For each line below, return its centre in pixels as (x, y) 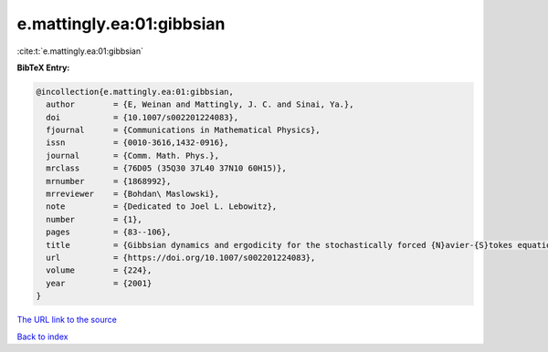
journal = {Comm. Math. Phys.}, (132, 155)
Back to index (42, 336)
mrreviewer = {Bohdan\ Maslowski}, (132, 194)
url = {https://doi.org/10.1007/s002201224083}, (181, 258)
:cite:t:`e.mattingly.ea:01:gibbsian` (80, 51)
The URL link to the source (67, 320)
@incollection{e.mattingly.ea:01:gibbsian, (135, 92)
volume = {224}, (99, 270)
